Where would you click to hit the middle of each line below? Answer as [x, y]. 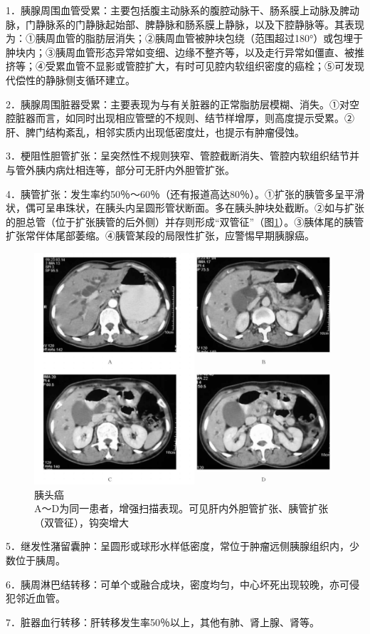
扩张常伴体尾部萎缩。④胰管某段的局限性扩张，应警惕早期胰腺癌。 [160, 235]
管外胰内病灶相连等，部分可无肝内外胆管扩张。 [125, 169]
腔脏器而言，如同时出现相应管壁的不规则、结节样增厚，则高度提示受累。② [180, 118]
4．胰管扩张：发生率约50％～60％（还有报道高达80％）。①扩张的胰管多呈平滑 [185, 193]
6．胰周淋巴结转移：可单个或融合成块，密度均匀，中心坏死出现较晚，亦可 [178, 584]
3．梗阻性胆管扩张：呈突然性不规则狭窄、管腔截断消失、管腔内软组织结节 [178, 156]
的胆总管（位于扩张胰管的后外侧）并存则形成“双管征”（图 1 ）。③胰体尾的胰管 [185, 221]
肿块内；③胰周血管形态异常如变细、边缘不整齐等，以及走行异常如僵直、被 [180, 52]
